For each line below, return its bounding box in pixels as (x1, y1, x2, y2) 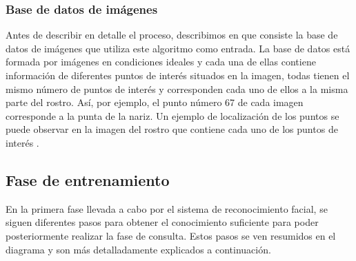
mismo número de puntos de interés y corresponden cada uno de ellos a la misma (6, 81, 348, 96)
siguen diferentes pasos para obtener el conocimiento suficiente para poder (6, 215, 319, 229)
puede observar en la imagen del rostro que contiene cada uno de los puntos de (6, 122, 338, 136)
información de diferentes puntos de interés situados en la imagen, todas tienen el (6, 68, 350, 82)
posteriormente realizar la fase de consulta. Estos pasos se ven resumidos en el (6, 228, 336, 242)
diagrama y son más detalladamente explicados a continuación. (6, 242, 271, 256)
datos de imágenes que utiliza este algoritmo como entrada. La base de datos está (6, 41, 350, 55)
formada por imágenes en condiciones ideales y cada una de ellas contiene (6, 54, 316, 69)
